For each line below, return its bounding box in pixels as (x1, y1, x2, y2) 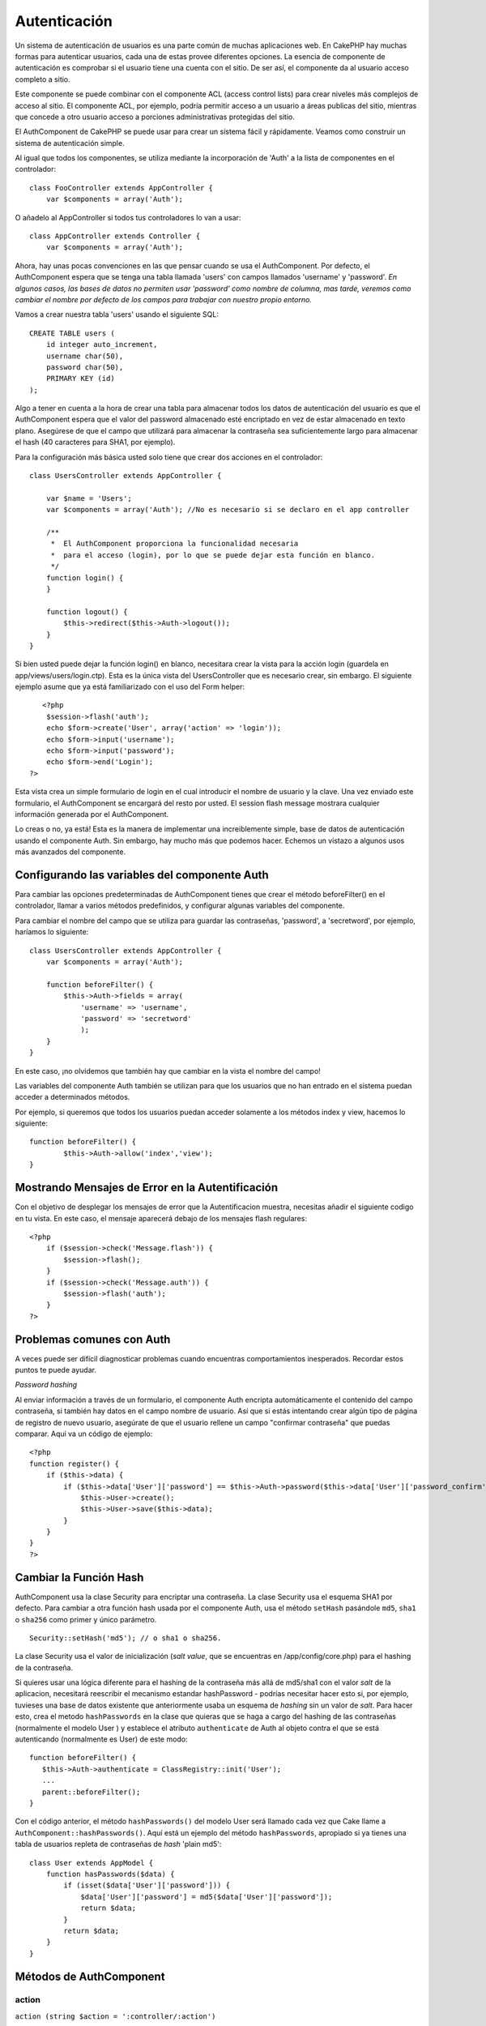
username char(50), (45, 351, 124, 361)
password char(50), (45, 362, 124, 372)
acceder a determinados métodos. (15, 1092, 130, 1102)
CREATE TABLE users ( (29, 328, 115, 338)
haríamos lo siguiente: (15, 927, 89, 937)
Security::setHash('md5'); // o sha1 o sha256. (29, 1633, 222, 1643)
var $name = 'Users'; (45, 494, 133, 502)
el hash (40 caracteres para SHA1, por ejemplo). (15, 438, 176, 447)
